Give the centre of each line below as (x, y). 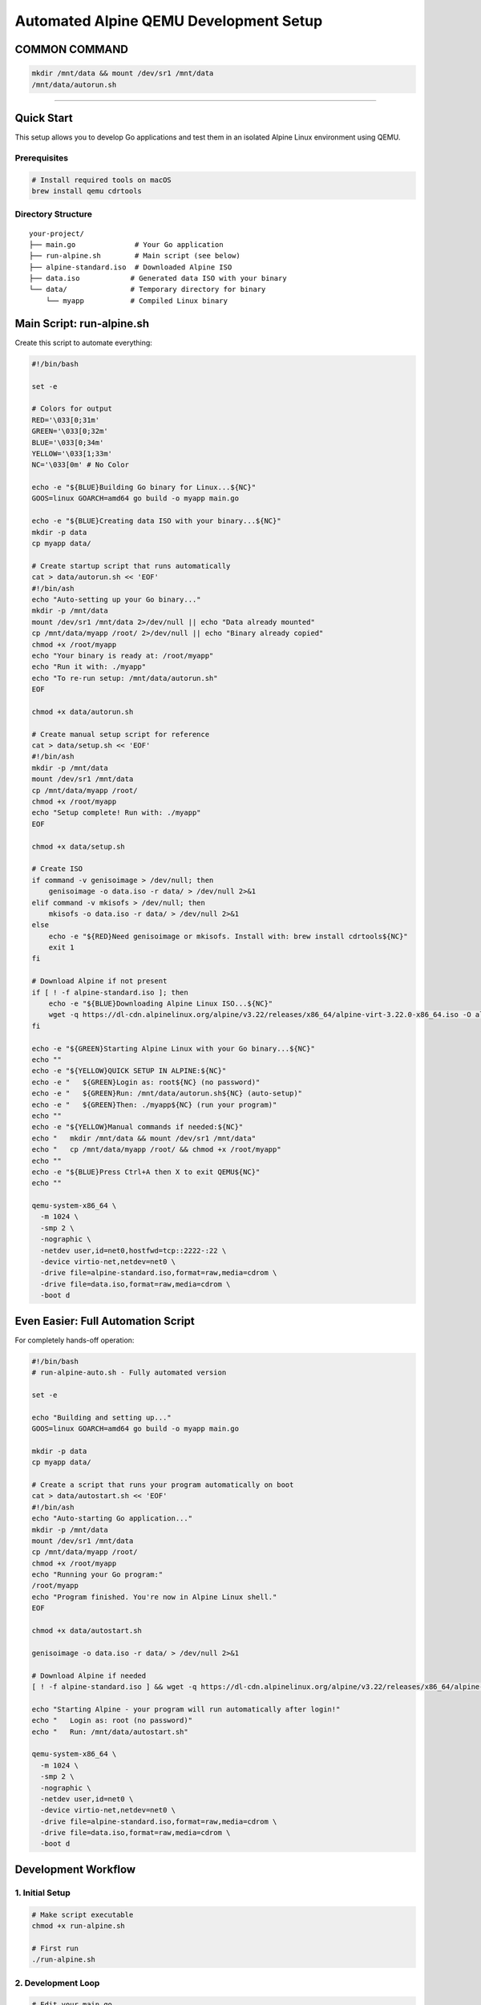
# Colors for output (72, 409)
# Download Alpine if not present (99, 981)
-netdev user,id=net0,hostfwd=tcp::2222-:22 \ (133, 1250)
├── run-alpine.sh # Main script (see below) (135, 256)
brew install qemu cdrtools (87, 191)
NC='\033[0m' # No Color (81, 465)
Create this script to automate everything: (83, 342)
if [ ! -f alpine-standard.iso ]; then (110, 992)
